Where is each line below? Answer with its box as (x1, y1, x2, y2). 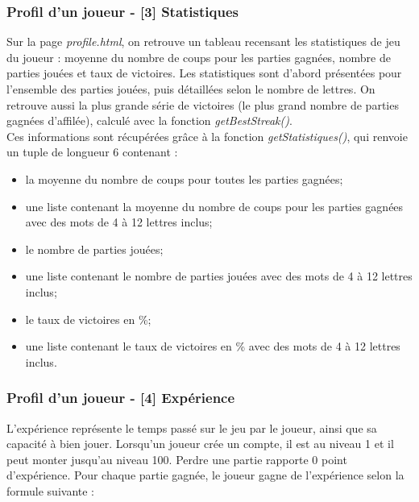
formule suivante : (6, 482, 95, 499)
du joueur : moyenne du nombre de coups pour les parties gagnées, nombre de (6, 48, 391, 65)
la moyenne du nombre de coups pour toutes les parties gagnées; (25, 170, 343, 187)
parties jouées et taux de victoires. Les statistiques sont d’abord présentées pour (6, 64, 402, 81)
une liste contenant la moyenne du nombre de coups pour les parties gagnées (25, 197, 404, 214)
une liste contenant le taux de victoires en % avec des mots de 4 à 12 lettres (25, 338, 400, 355)
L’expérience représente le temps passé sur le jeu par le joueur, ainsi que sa (6, 419, 377, 436)
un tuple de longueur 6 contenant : (6, 143, 178, 160)
